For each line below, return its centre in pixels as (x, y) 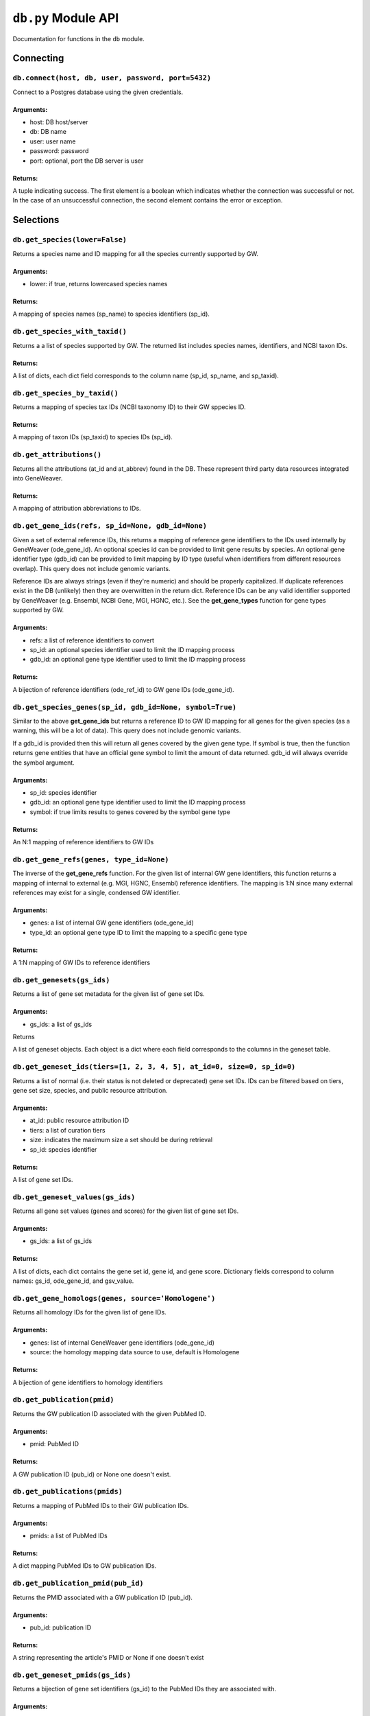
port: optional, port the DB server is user (87, 161)
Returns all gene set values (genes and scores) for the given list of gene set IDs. (126, 1211)
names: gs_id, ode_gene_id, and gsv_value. (73, 1281)
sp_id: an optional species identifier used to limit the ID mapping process (133, 650)
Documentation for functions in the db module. (79, 38)
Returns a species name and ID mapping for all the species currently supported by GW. (135, 253)
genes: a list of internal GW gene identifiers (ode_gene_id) (112, 923)
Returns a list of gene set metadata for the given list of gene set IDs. (109, 994)
